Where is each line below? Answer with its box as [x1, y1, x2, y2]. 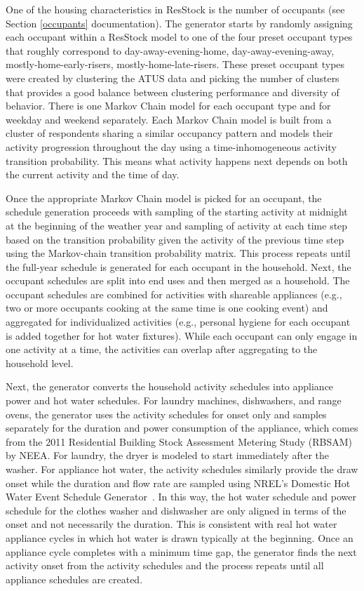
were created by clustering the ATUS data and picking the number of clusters [6, 70, 339, 85]
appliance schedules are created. [6, 571, 143, 586]
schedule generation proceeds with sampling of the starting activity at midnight [6, 204, 348, 219]
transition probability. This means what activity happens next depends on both [6, 153, 348, 168]
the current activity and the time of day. [6, 167, 180, 182]
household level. [6, 355, 74, 370]
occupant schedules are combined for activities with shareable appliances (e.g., [6, 286, 342, 301]
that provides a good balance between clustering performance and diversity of [6, 84, 339, 99]
